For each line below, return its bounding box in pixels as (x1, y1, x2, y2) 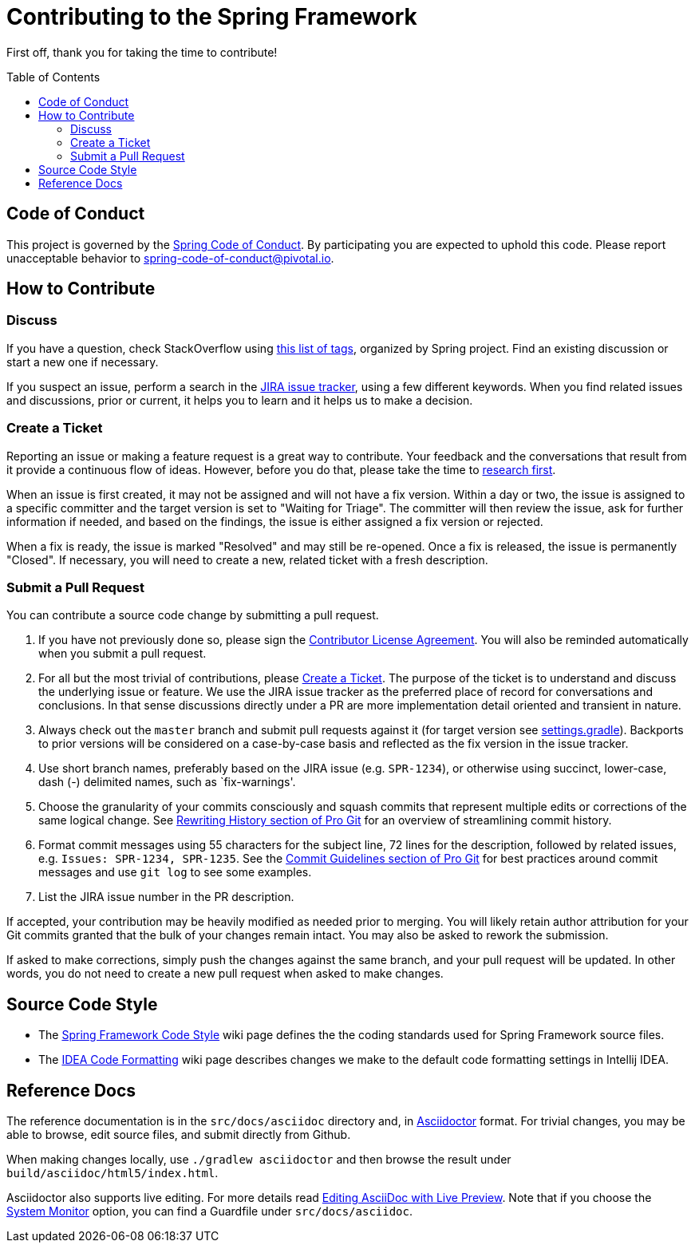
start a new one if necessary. (6, 354, 159, 369)
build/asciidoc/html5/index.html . (6, 1166, 219, 1180)
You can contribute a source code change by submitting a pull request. (6, 608, 379, 623)
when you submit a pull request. (38, 646, 207, 661)
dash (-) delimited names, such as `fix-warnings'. (38, 775, 296, 789)
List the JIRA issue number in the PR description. (38, 890, 294, 904)
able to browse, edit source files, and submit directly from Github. (6, 1128, 351, 1141)
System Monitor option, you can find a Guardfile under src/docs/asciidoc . (6, 1204, 413, 1218)
